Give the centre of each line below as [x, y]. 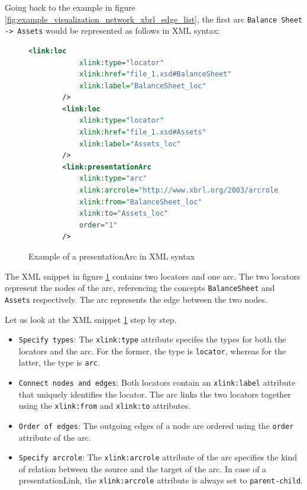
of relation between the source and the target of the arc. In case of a [143, 468]
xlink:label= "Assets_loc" [130, 144]
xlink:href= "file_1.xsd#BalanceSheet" [155, 74]
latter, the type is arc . [59, 362]
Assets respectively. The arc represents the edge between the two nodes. [136, 299]
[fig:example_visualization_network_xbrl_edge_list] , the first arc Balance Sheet [154, 19]
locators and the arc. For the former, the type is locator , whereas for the [152, 350]
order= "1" [98, 225]
